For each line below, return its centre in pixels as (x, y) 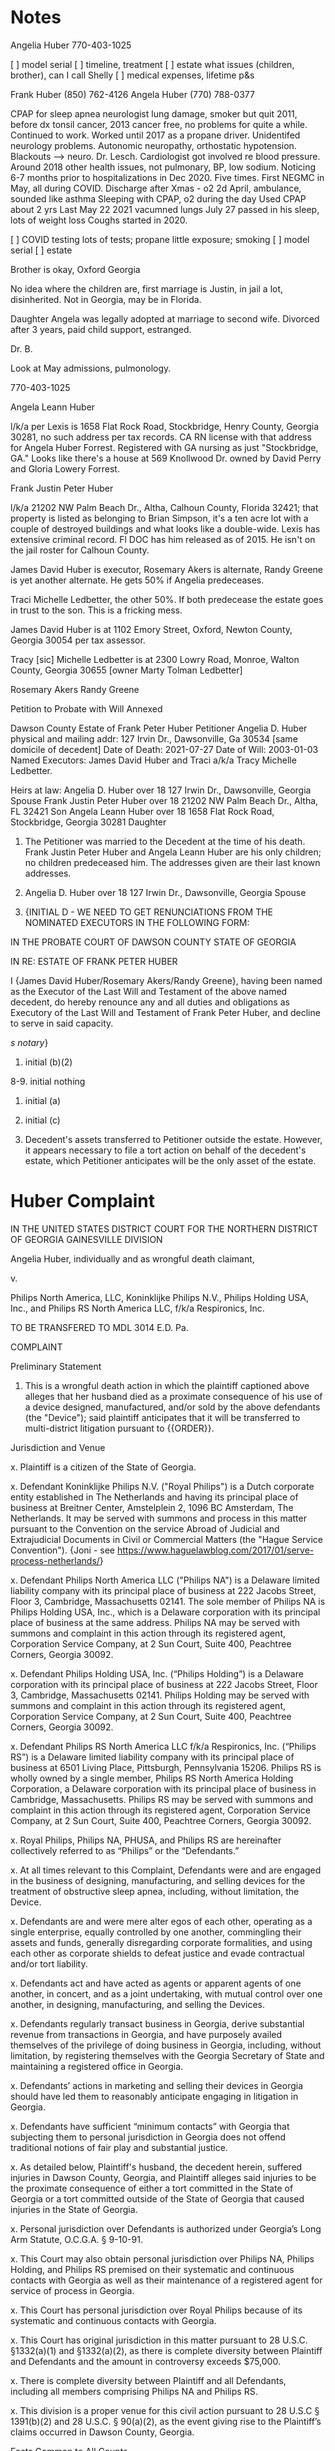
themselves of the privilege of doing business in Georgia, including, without (166, 2045)
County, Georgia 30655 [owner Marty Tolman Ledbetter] (126, 670)
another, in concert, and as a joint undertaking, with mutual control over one (166, 1993)
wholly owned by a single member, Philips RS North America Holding (152, 1778)
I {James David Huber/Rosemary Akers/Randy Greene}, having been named (166, 980)
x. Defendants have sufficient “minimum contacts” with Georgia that (150, 2126)
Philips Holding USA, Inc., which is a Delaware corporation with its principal (165, 1612)
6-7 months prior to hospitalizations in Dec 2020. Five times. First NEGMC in (167, 177)
